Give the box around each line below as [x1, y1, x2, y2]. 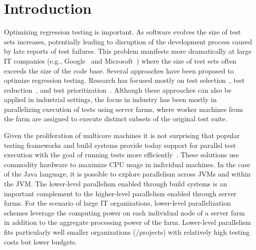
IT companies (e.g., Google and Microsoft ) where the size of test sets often [4, 55, 237, 66]
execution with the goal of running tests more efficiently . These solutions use [4, 149, 239, 160]
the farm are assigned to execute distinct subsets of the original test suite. [4, 113, 227, 124]
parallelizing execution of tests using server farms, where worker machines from [4, 104, 243, 114]
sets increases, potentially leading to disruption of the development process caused [4, 36, 253, 46]
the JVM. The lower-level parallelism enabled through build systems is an [4, 179, 227, 189]
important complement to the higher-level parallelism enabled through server [4, 188, 237, 198]
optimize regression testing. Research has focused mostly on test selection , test [4, 75, 245, 85]
